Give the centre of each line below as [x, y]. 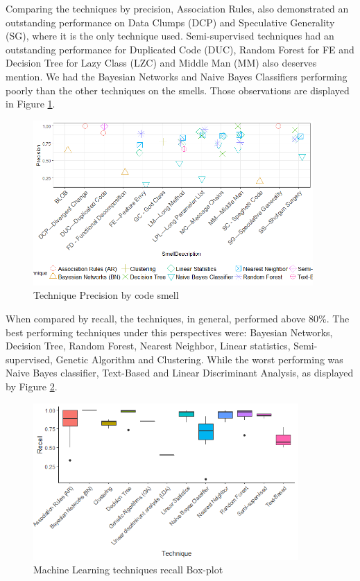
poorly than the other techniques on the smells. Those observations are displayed [178, 90]
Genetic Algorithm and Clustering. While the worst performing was [199, 359]
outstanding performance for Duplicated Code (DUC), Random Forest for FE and [180, 49]
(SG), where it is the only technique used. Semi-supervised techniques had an [170, 36]
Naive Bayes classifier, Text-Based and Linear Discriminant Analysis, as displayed [180, 373]
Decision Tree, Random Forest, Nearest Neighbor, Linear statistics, [148, 346]
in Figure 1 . [31, 104]
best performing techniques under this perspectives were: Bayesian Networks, [169, 332]
